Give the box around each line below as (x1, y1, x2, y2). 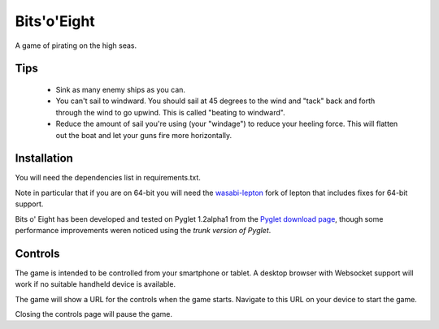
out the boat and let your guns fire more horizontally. (55, 130, 233, 140)
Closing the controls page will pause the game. (15, 310, 172, 319)
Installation (15, 151, 73, 166)
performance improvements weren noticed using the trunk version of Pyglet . (15, 225, 272, 235)
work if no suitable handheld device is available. (15, 279, 176, 289)
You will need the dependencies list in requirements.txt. (15, 173, 201, 183)
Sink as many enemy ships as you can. (55, 84, 186, 94)
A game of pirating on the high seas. (15, 41, 137, 50)
